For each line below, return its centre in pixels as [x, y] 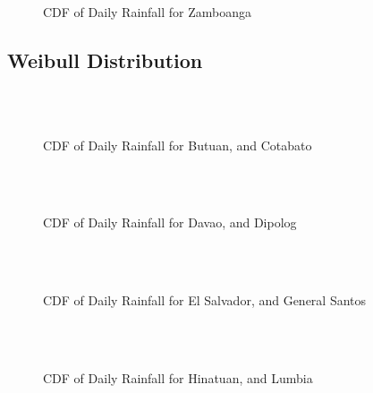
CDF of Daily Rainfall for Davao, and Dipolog [170, 222]
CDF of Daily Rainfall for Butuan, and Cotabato [178, 145]
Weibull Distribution [105, 60]
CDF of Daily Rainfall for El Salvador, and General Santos [205, 300]
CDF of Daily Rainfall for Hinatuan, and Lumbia [178, 377]
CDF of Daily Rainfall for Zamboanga [148, 11]
